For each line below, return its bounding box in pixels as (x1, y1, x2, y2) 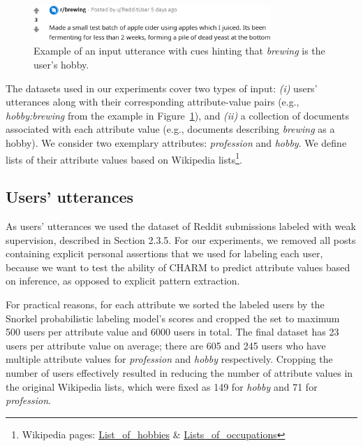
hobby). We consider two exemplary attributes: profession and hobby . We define (6, 135, 347, 150)
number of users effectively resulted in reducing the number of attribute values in (6, 365, 353, 380)
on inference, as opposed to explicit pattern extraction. (6, 273, 240, 288)
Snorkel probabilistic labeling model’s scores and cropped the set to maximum (6, 310, 340, 325)
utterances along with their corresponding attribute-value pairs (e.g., (6, 94, 299, 109)
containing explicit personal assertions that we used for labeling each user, (6, 246, 323, 261)
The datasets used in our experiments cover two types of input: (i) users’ (6, 80, 318, 95)
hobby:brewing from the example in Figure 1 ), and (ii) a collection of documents (6, 108, 350, 122)
